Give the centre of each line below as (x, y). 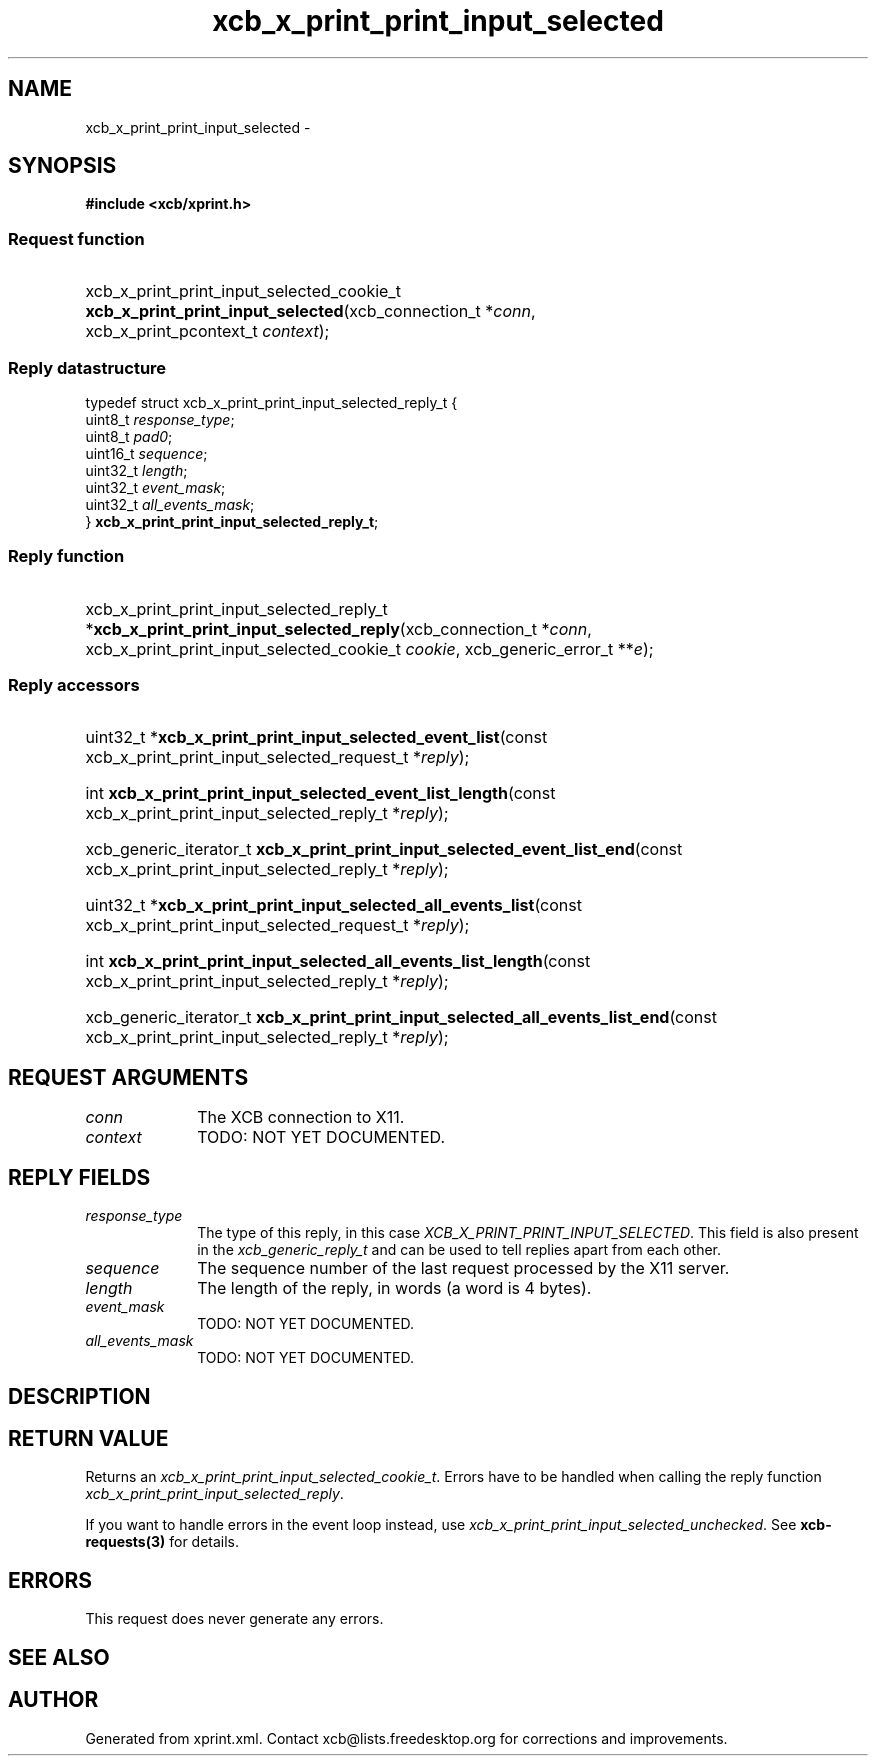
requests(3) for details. (162, 1542)
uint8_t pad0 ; (129, 436)
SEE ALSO (59, 1657)
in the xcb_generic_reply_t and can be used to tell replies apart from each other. (459, 1250)
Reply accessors (74, 685)
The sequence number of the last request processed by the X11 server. (463, 1268)
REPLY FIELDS (79, 1177)
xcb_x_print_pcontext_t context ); (207, 331)
